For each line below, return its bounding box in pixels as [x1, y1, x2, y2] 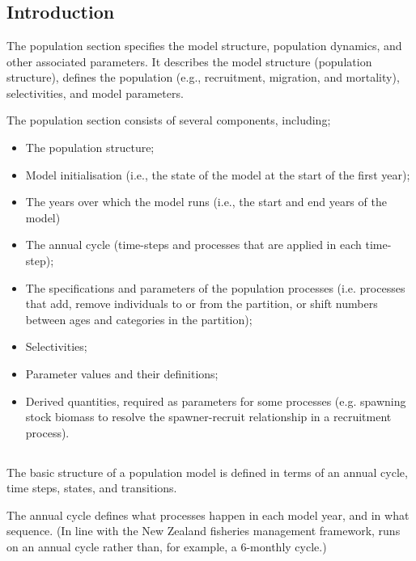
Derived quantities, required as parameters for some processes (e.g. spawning [25, 392, 406, 409]
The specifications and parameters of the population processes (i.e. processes [25, 279, 405, 296]
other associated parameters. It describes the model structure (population [6, 53, 372, 70]
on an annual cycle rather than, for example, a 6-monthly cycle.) [6, 538, 327, 555]
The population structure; [25, 138, 155, 155]
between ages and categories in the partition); [25, 310, 253, 327]
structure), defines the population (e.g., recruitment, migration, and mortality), [6, 69, 400, 86]
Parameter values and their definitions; [25, 365, 219, 382]
